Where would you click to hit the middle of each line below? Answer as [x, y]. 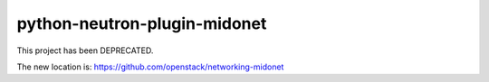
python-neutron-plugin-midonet [142, 23]
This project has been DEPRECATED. [85, 50]
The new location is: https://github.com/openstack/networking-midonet [150, 67]
